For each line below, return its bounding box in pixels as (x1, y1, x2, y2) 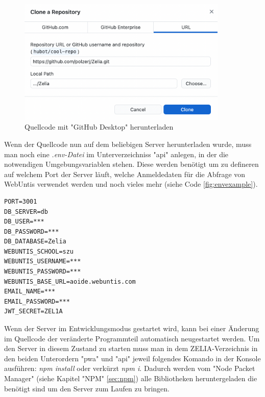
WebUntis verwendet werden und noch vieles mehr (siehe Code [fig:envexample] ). (4, 179, 258, 189)
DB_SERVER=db (4, 208, 48, 215)
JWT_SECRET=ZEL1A (4, 308, 63, 315)
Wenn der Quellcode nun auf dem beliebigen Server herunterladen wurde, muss (4, 138, 252, 149)
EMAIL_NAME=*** (4, 288, 56, 295)
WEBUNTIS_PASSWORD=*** (4, 268, 81, 276)
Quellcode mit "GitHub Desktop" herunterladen (25, 121, 174, 132)
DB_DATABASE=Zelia (4, 238, 66, 245)
